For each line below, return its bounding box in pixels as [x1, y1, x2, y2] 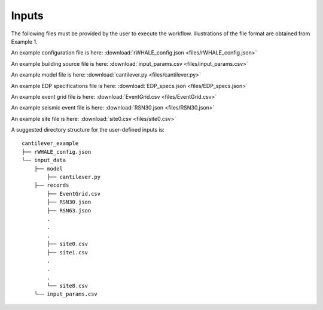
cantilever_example [22, 140, 79, 147]
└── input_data [22, 157, 66, 164]
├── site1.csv [47, 249, 89, 256]
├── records [33, 182, 69, 189]
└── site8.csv [47, 282, 89, 290]
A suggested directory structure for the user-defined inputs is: [11, 126, 164, 133]
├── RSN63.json [47, 207, 92, 214]
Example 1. [11, 38, 38, 45]
